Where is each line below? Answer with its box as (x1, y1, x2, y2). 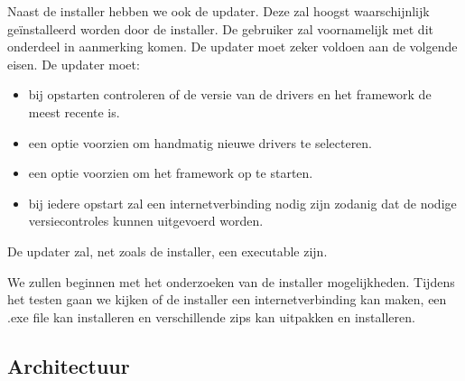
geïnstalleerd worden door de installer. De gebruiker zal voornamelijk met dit (7, 19, 433, 38)
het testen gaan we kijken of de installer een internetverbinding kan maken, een (7, 290, 447, 309)
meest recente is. (28, 102, 120, 121)
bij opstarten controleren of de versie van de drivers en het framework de (28, 85, 432, 104)
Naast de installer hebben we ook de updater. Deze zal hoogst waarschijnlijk (7, 2, 430, 20)
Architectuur (7, 351, 130, 379)
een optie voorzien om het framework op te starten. (28, 163, 313, 182)
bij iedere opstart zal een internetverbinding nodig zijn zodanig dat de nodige (28, 193, 457, 212)
